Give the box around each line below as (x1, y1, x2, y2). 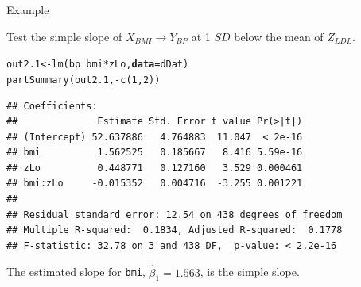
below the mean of (234, 28, 324, 44)
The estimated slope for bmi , (6, 263, 146, 280)
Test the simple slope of (6, 28, 122, 44)
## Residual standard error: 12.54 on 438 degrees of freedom (6, 209, 343, 220)
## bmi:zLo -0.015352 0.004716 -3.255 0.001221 (6, 178, 303, 189)
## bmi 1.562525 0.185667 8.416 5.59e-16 (6, 147, 303, 159)
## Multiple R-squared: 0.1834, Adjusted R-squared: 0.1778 (6, 224, 343, 236)
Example (6, 2, 49, 17)
